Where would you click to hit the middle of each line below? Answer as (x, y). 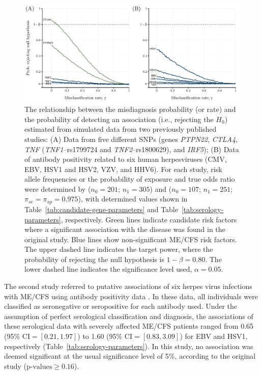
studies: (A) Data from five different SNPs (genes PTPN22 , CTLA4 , (131, 139)
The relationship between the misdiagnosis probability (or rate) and (130, 109)
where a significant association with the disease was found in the (125, 229)
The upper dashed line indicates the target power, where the (119, 249)
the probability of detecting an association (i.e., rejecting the (119, 119)
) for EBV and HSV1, (214, 336)
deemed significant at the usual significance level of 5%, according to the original (130, 356)
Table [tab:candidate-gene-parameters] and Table (101, 209)
